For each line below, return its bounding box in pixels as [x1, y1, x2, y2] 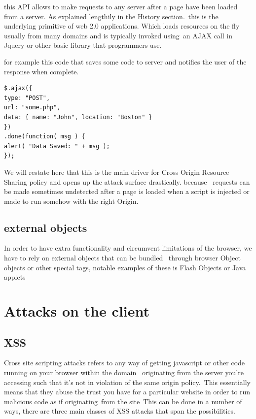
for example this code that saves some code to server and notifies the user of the [4, 56, 247, 66]
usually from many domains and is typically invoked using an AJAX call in [4, 30, 232, 40]
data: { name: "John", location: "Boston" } [4, 113, 152, 121]
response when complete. [4, 66, 79, 76]
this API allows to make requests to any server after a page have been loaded [4, 1, 238, 11]
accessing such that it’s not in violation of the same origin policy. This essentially [4, 377, 251, 387]
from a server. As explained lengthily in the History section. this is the [4, 11, 219, 21]
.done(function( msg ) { [4, 133, 85, 140]
